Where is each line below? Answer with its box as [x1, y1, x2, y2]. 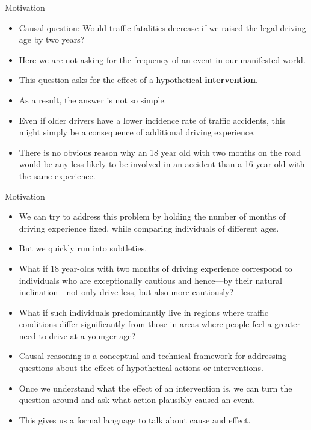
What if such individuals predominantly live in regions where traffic [19, 306, 268, 318]
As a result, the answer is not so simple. [19, 93, 167, 106]
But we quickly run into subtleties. [19, 242, 147, 254]
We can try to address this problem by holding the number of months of [19, 210, 286, 223]
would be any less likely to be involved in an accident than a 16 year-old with [19, 158, 305, 170]
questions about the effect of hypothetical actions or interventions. [19, 361, 263, 374]
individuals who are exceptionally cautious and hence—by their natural [19, 274, 282, 286]
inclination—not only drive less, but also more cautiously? [19, 286, 234, 298]
